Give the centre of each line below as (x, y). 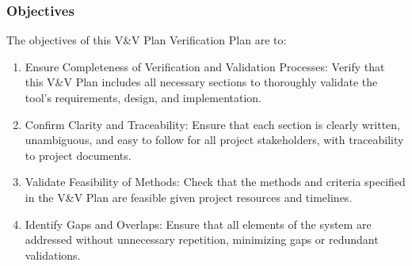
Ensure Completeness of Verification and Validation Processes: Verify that (205, 66)
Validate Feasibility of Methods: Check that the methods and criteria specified (215, 182)
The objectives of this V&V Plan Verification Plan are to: (147, 40)
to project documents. (78, 155)
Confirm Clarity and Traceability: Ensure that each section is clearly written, (212, 124)
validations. (53, 255)
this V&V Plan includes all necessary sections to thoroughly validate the (201, 82)
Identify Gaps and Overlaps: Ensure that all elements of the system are (198, 224)
